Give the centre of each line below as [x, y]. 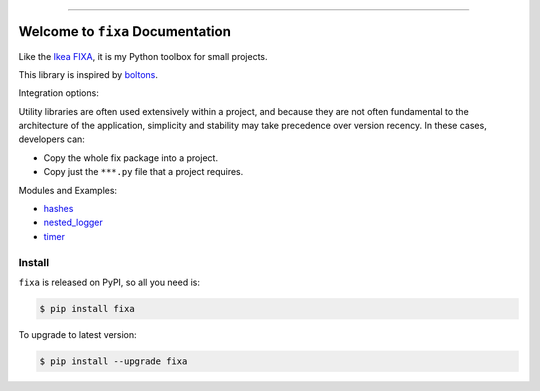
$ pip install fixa [87, 308]
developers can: [51, 139]
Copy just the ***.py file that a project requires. [143, 172]
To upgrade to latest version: [77, 334]
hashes [58, 209]
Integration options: [58, 93]
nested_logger [73, 222]
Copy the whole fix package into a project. [131, 157]
